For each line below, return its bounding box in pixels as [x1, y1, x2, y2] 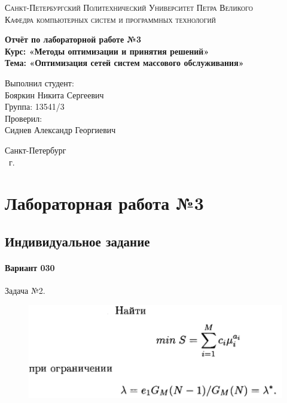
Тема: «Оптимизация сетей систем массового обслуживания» [5, 56, 244, 69]
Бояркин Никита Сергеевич [5, 88, 104, 101]
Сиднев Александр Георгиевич [5, 124, 116, 136]
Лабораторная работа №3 [5, 191, 204, 215]
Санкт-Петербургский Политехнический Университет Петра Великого [5, 1, 254, 13]
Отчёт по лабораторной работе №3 [5, 33, 141, 46]
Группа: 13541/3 [5, 100, 65, 113]
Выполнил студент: [5, 76, 74, 89]
